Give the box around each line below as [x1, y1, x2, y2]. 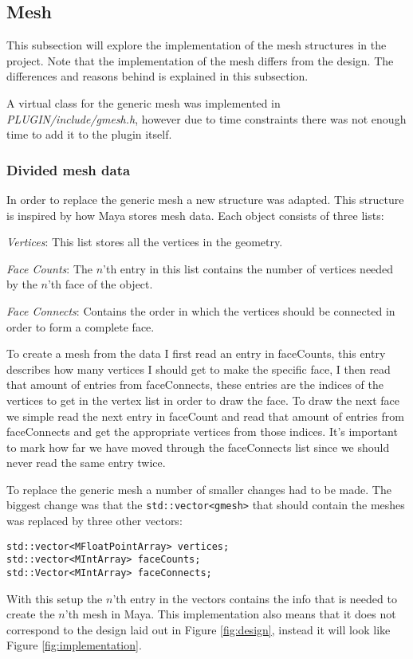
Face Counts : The [6, 260, 93, 277]
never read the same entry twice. [6, 454, 166, 471]
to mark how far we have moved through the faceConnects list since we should [6, 438, 390, 455]
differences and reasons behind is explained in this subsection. [6, 68, 309, 84]
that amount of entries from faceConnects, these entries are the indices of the [6, 376, 383, 393]
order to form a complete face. [6, 318, 155, 335]
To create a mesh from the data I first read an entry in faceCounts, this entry [6, 345, 386, 362]
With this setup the [6, 590, 103, 606]
